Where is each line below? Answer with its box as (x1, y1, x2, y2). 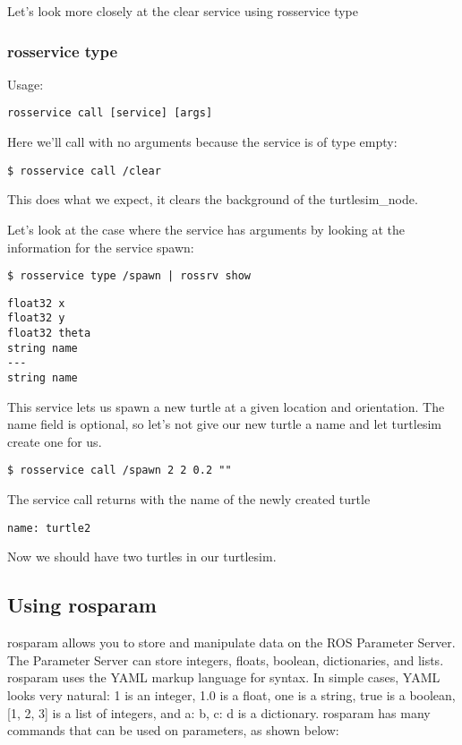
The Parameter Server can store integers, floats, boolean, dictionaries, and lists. (7, 650, 444, 669)
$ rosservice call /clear (7, 164, 161, 177)
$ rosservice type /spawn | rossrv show (7, 270, 252, 283)
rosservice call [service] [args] (7, 107, 213, 120)
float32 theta (7, 327, 91, 340)
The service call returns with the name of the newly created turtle (7, 490, 371, 509)
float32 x (7, 296, 65, 310)
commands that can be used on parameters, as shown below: (7, 721, 339, 740)
